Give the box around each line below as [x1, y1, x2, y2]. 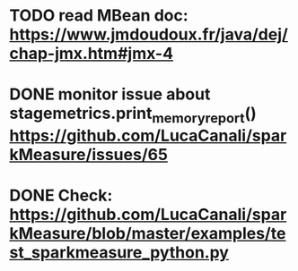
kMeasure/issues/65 [9, 144, 169, 165]
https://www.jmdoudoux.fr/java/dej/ [9, 24, 289, 45]
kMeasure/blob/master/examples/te [9, 224, 286, 244]
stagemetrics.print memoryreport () [9, 104, 258, 126]
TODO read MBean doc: [9, 5, 188, 26]
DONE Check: [9, 185, 113, 206]
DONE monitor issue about [9, 84, 211, 105]
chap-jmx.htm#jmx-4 [9, 44, 173, 64]
